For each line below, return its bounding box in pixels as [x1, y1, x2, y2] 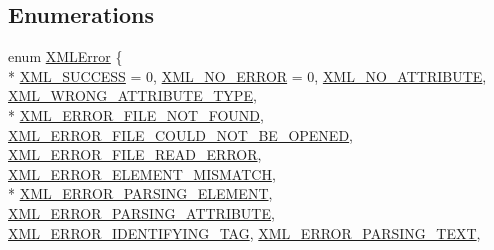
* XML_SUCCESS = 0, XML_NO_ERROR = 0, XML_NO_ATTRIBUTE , [8, 65, 487, 86]
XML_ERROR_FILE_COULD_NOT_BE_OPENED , [8, 124, 354, 145]
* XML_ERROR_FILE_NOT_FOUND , [8, 104, 264, 125]
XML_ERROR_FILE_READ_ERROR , [8, 144, 262, 165]
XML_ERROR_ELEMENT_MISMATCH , [8, 163, 276, 184]
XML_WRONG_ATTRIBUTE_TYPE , [8, 85, 257, 106]
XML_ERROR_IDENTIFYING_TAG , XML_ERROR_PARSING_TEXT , [8, 222, 481, 243]
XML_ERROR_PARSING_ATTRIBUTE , [8, 202, 275, 223]
